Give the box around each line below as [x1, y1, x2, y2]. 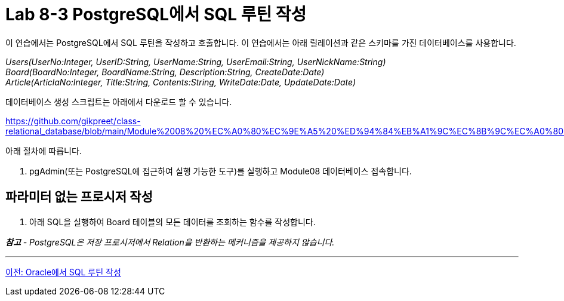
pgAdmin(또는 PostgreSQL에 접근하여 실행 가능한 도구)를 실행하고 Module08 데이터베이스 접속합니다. [29, 165, 412, 176]
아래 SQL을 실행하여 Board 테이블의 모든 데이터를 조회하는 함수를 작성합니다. [29, 216, 316, 227]
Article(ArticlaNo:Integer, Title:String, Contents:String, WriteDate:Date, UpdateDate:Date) [5, 76, 356, 87]
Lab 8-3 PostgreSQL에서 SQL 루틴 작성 [5, 4, 307, 24]
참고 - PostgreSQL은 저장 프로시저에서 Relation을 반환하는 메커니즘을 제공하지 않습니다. [5, 236, 335, 247]
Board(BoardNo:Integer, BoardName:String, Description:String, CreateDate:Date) [5, 66, 325, 77]
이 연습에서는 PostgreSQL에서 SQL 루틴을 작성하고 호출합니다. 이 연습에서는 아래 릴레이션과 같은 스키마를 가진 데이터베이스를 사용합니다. [5, 37, 516, 48]
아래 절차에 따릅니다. [5, 145, 82, 156]
